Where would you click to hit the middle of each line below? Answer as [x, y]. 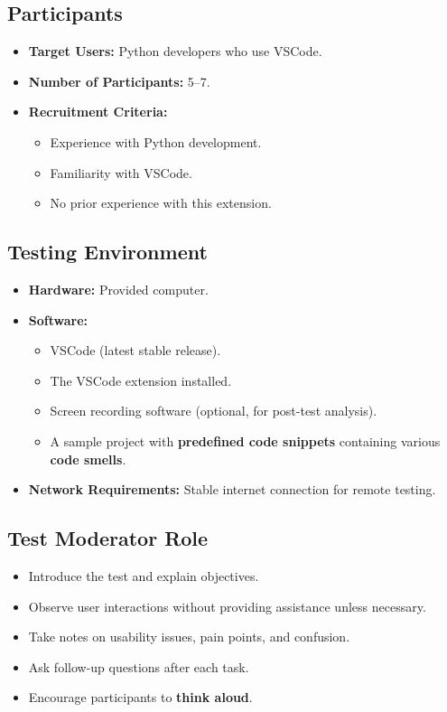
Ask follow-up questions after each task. [139, 666]
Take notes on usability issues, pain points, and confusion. [189, 637]
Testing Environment [107, 252]
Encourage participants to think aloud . [140, 697]
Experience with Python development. [156, 141]
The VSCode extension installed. [141, 380]
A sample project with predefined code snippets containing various [245, 440]
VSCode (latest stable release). [135, 350]
